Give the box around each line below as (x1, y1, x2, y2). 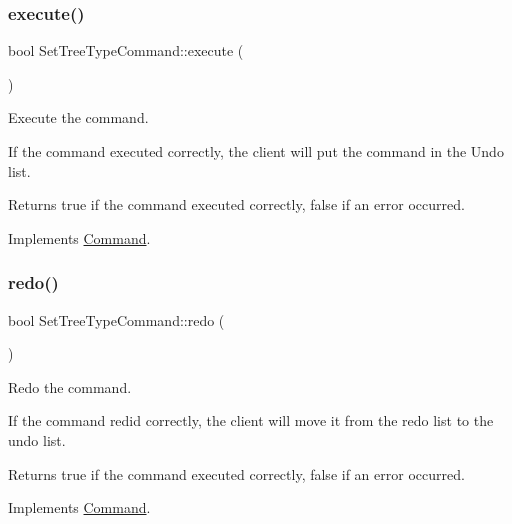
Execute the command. (8, 107, 149, 128)
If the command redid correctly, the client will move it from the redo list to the (8, 410, 494, 431)
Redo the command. (8, 376, 132, 397)
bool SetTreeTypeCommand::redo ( (8, 309, 225, 330)
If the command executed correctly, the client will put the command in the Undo (8, 141, 504, 161)
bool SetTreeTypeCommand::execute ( (8, 40, 244, 61)
